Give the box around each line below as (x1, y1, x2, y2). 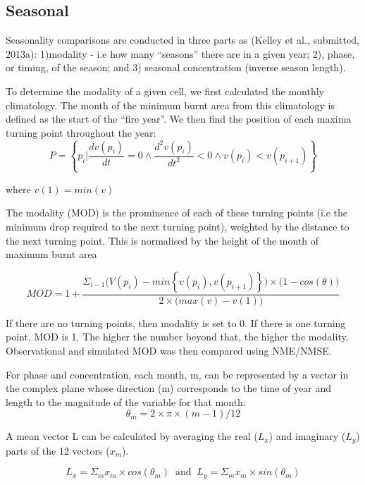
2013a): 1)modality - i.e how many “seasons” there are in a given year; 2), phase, (6, 46, 355, 61)
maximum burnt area (6, 247, 97, 262)
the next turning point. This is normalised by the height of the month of (6, 233, 319, 247)
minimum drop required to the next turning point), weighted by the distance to (6, 219, 349, 233)
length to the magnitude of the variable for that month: (6, 394, 246, 409)
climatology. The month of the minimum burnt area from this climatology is (6, 97, 335, 112)
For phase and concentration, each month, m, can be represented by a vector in (6, 367, 349, 381)
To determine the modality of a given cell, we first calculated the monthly (6, 83, 325, 98)
